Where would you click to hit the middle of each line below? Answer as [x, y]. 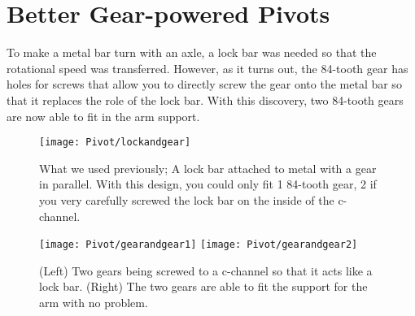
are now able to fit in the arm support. [103, 116]
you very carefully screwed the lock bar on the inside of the [187, 199]
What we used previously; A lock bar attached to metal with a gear [208, 168]
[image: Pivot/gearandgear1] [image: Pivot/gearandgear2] [199, 245]
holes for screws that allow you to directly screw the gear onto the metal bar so [204, 84]
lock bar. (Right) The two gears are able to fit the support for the [203, 286]
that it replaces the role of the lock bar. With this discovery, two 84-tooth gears [205, 100]
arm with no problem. [94, 302]
